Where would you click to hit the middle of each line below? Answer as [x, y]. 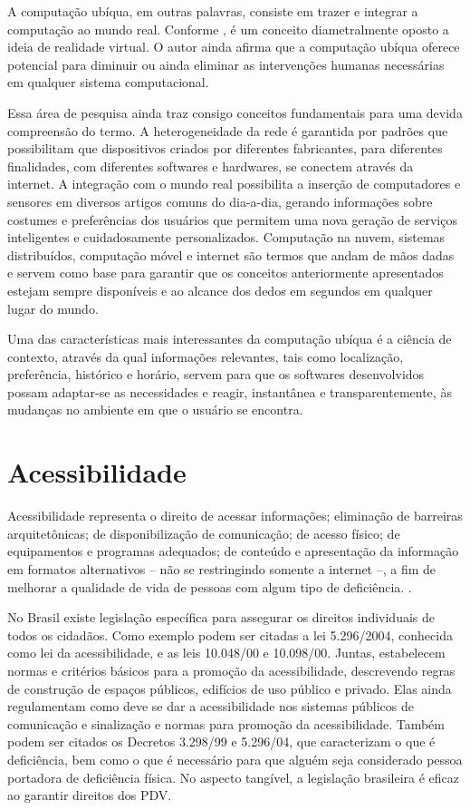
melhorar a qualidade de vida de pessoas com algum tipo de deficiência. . [210, 586]
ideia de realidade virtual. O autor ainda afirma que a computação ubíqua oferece [234, 47]
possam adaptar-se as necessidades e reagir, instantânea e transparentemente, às [230, 391]
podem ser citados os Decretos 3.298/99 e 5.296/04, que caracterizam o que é [221, 742]
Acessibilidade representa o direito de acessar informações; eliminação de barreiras [235, 516]
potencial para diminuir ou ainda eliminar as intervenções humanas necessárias [226, 64]
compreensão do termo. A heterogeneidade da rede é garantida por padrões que [228, 130]
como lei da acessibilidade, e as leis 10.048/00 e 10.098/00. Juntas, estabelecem [226, 653]
